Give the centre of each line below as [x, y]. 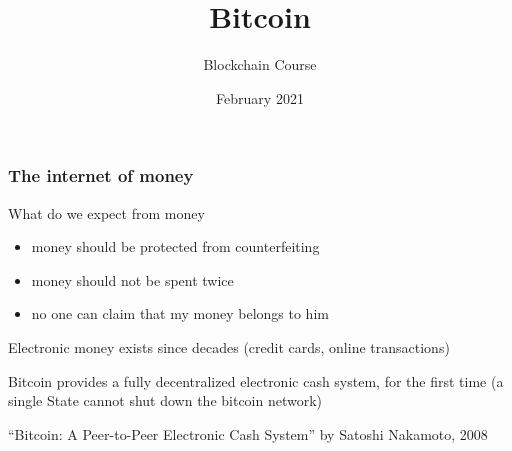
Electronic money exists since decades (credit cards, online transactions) [229, 346]
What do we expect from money [106, 212]
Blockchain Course [260, 64]
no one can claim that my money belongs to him [180, 313]
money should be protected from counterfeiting [175, 246]
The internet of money [101, 175]
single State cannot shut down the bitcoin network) [165, 400]
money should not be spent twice [132, 279]
